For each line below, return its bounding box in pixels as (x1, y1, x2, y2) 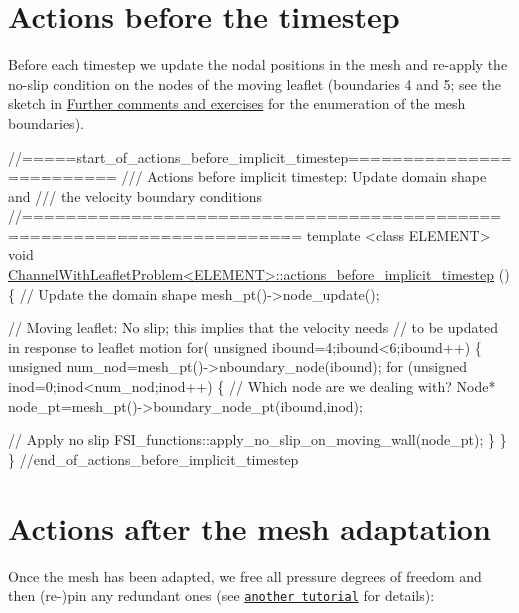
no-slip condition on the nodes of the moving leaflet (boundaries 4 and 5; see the (8, 73, 502, 94)
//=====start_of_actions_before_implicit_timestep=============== (8, 146, 512, 167)
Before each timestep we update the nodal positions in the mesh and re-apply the (8, 54, 508, 75)
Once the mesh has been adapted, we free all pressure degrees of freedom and (8, 565, 482, 586)
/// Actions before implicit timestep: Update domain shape (121, 166, 487, 187)
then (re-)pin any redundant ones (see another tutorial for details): (8, 585, 435, 606)
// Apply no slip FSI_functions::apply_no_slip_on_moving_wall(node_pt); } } (8, 429, 507, 450)
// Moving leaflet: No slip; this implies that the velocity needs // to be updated (8, 317, 498, 338)
